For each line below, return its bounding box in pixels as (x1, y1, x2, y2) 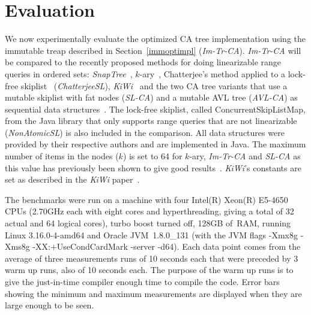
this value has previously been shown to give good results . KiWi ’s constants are (5, 161, 301, 174)
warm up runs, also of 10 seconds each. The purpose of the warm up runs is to (5, 263, 294, 276)
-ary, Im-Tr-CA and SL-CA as (189, 150, 301, 162)
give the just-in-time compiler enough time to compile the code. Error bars (5, 275, 280, 287)
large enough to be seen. (5, 299, 94, 311)
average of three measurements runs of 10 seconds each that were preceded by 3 (5, 252, 298, 264)
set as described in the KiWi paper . (5, 173, 140, 186)
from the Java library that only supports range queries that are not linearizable (5, 114, 297, 127)
